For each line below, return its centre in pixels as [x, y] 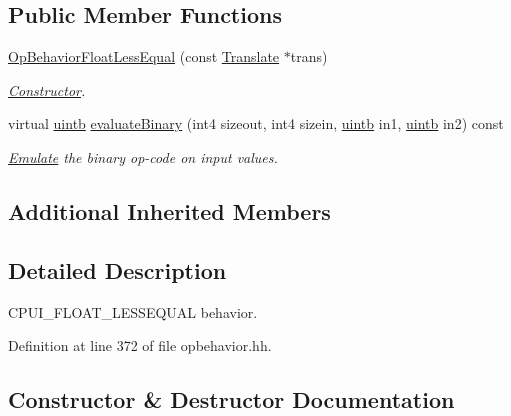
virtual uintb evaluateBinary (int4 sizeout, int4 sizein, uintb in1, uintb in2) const [256, 123]
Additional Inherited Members [169, 210]
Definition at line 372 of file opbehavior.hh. [140, 345]
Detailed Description [117, 269]
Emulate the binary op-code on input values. [143, 156]
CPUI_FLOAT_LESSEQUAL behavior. [133, 311]
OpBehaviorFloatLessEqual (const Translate [144, 56]
